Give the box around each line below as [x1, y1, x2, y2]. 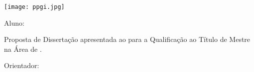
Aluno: [4, 17, 24, 28]
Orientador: [4, 60, 39, 71]
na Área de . [4, 43, 42, 54]
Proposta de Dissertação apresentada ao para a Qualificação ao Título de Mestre [4, 34, 251, 44]
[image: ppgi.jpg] [4, 3, 65, 10]
